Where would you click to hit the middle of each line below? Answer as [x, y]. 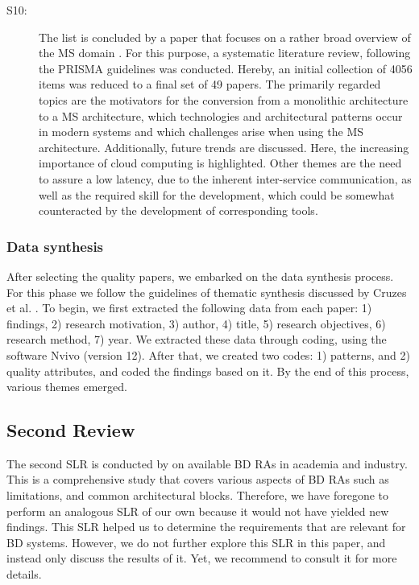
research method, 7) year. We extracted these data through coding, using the [197, 339]
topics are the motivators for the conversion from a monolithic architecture [224, 99]
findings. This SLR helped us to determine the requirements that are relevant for [206, 527]
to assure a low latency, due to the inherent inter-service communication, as [225, 178]
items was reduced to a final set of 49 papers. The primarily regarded [210, 84]
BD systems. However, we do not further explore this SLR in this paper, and [196, 542]
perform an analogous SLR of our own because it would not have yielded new [198, 511]
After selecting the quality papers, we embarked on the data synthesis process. [200, 276]
